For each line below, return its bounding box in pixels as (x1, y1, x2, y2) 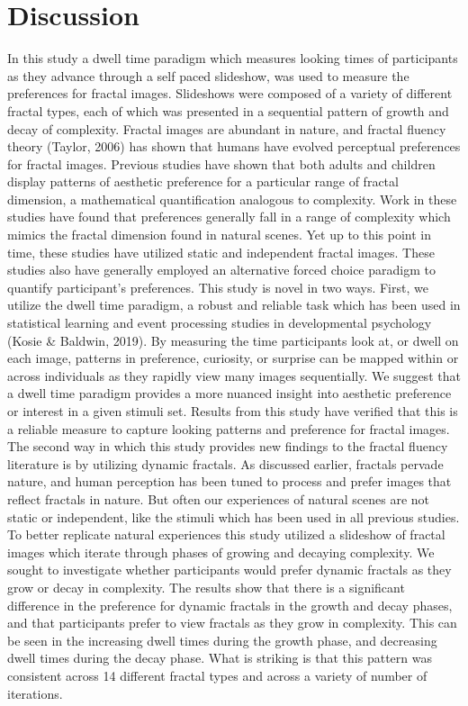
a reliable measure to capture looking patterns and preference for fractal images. (7, 419, 450, 438)
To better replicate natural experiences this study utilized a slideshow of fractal (7, 525, 445, 544)
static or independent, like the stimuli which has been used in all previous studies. (7, 507, 460, 526)
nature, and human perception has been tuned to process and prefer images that (7, 472, 452, 491)
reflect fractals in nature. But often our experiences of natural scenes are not (7, 489, 429, 508)
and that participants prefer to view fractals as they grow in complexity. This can (7, 613, 457, 632)
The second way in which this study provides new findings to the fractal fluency (7, 437, 448, 456)
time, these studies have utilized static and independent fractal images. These (7, 242, 435, 261)
